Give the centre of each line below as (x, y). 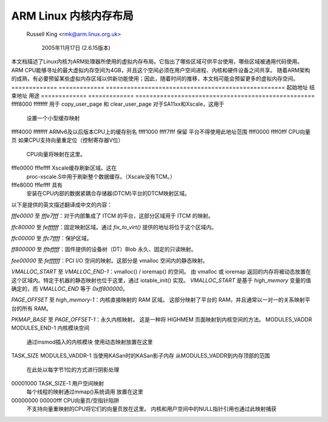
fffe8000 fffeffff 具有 (37, 185)
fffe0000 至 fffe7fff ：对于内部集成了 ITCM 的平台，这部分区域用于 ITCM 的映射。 (112, 216)
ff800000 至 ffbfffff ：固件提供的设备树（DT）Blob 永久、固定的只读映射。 (104, 249)
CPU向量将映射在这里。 (56, 154)
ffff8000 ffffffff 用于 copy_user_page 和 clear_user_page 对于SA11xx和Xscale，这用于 (118, 104)
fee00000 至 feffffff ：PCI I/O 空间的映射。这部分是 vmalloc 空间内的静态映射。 (110, 260)
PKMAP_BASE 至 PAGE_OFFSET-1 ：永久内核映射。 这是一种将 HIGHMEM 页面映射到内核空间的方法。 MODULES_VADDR (162, 320)
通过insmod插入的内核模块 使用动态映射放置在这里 (90, 342)
